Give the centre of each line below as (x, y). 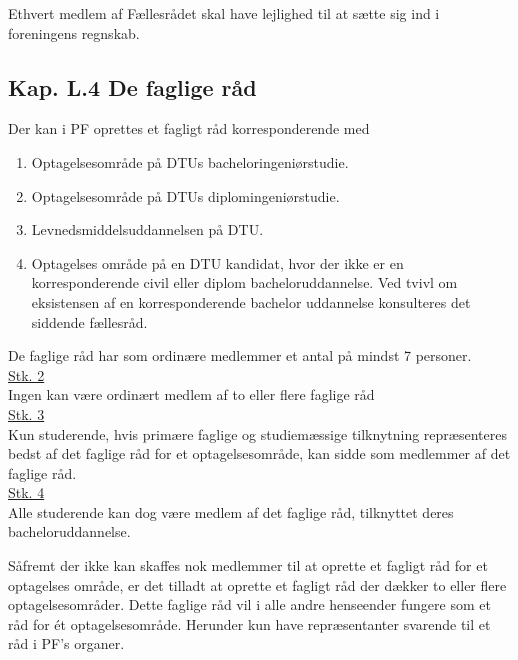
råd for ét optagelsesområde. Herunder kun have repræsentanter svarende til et (249, 623)
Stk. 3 (26, 413)
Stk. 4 (26, 492)
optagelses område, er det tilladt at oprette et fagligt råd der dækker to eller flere (257, 584)
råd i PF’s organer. (66, 643)
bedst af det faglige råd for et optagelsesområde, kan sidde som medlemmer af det (259, 453)
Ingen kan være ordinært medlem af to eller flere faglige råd (191, 394)
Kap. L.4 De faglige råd (132, 86)
